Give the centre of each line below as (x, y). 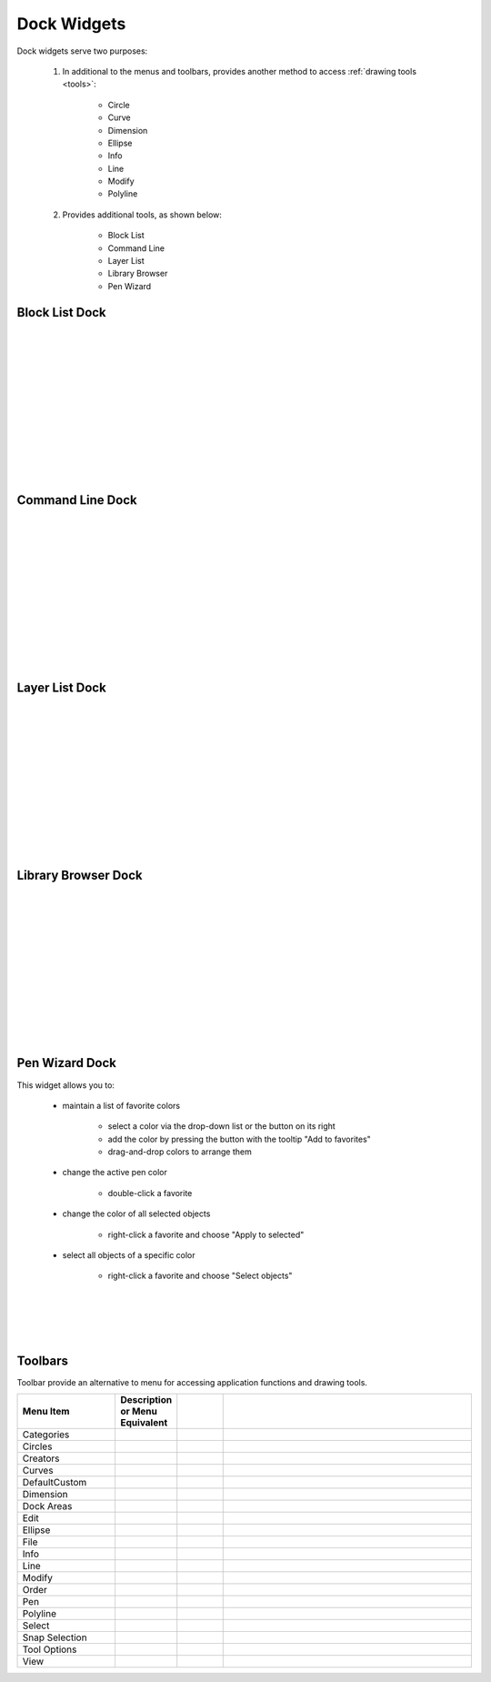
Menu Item (46, 1412)
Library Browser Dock (80, 876)
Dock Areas (47, 1506)
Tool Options (50, 1649)
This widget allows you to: (66, 1085)
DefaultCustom (55, 1483)
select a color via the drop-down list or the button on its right (221, 1126)
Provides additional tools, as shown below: (142, 215)
